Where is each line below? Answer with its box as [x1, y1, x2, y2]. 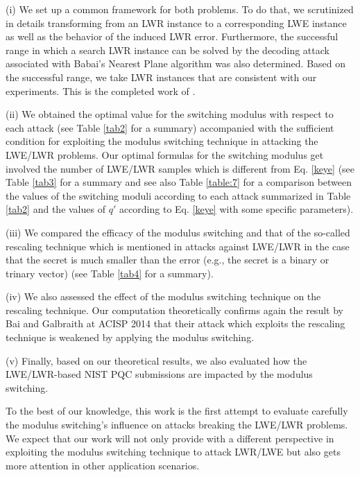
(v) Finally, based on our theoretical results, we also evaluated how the [6, 353, 307, 367]
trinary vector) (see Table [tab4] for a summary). [6, 266, 214, 280]
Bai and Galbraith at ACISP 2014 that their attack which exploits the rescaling [6, 316, 345, 331]
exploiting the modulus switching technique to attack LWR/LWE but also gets [6, 444, 341, 459]
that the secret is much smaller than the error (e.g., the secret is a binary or [6, 252, 329, 267]
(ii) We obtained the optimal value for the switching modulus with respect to [6, 107, 334, 121]
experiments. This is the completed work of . [6, 83, 196, 98]
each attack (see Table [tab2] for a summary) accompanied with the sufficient [6, 120, 334, 135]
